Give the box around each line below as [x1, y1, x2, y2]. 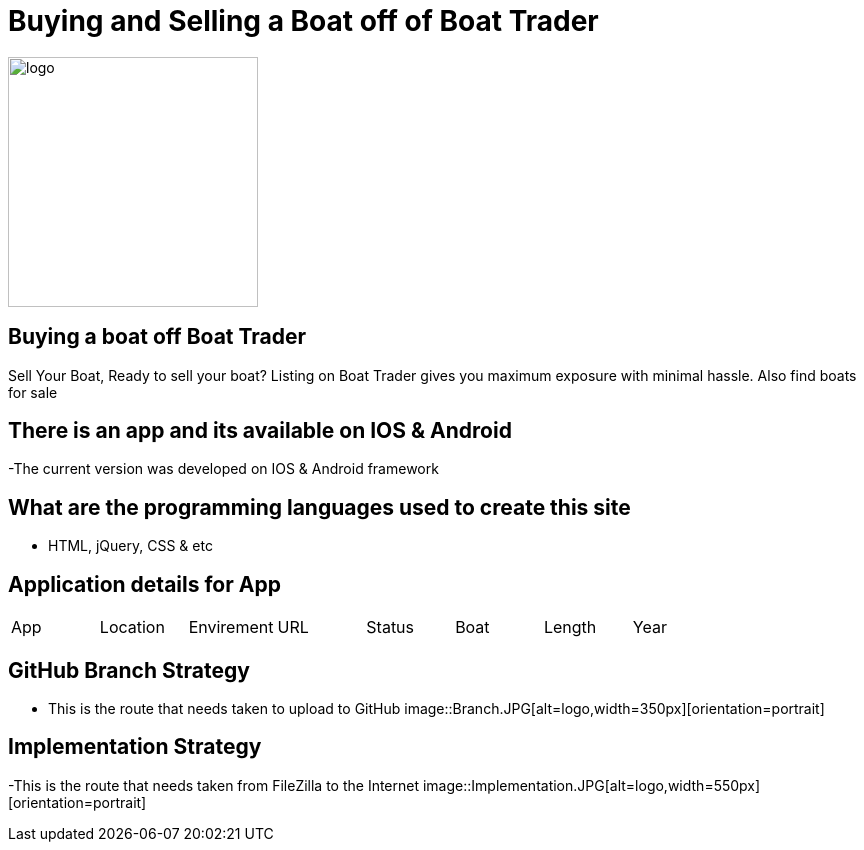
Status [366, 617, 415, 638]
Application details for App [8, 571, 281, 597]
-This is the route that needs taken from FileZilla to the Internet [8, 776, 420, 794]
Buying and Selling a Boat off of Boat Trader [8, 4, 599, 38]
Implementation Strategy [8, 734, 262, 760]
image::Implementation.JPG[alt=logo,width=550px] [422, 776, 761, 794]
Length [543, 617, 597, 638]
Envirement [188, 617, 274, 638]
